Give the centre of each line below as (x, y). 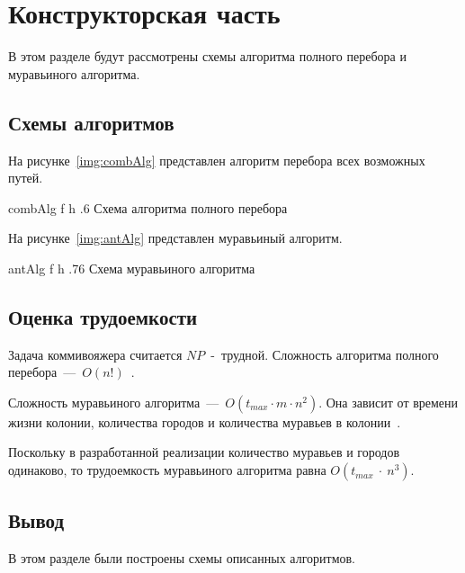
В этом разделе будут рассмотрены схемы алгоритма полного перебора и (207, 56)
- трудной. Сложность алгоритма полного (325, 354)
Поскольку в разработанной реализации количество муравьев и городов (204, 452)
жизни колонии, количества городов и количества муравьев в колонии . (205, 421)
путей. (26, 178)
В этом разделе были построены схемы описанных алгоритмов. (182, 558)
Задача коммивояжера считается (95, 354)
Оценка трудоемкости (103, 316)
